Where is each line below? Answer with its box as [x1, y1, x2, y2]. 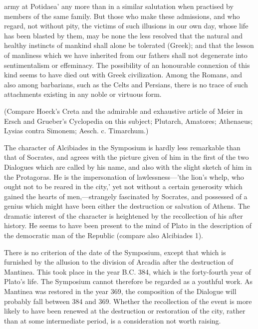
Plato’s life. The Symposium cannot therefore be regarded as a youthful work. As [4, 276, 253, 287]
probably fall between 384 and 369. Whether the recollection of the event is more [4, 296, 252, 306]
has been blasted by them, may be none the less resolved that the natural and [4, 30, 243, 40]
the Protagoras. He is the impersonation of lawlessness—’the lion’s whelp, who [4, 171, 244, 182]
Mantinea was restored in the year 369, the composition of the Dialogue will [4, 286, 237, 297]
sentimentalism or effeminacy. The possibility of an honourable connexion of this [4, 59, 250, 70]
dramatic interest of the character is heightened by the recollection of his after [4, 210, 243, 221]
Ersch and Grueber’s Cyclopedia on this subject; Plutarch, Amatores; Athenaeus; [4, 115, 253, 126]
